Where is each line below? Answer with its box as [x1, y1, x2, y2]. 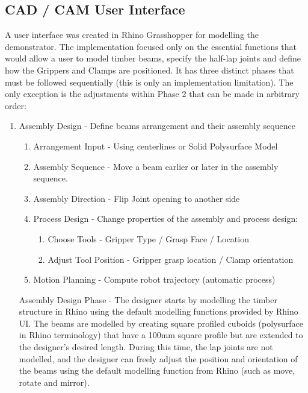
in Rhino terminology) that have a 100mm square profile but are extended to [19, 329, 303, 341]
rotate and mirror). [19, 376, 90, 388]
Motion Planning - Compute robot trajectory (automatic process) [33, 273, 276, 286]
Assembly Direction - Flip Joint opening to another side [33, 192, 240, 204]
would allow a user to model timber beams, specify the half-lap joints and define [5, 52, 301, 64]
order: [5, 99, 26, 112]
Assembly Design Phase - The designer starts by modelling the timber [19, 293, 277, 306]
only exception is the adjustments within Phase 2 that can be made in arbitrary [5, 87, 300, 100]
